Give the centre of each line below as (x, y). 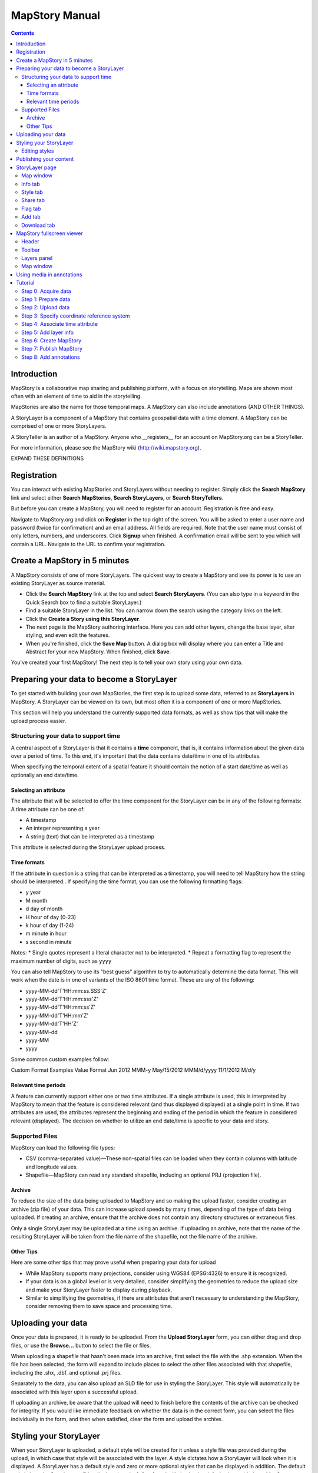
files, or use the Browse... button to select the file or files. (81, 1345)
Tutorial (25, 283)
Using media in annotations (49, 275)
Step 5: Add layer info (47, 332)
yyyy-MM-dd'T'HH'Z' (52, 1024)
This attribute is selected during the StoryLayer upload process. (88, 847)
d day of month (44, 909)
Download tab (38, 225)
